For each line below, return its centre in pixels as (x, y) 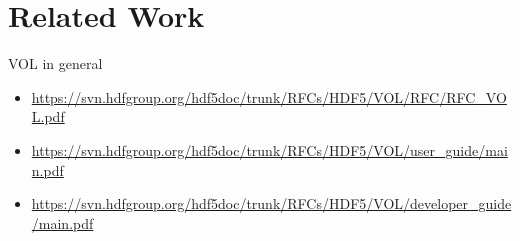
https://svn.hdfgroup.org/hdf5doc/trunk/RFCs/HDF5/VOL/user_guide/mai (269, 149)
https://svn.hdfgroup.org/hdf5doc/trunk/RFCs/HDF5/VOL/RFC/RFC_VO (269, 96)
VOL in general (55, 63)
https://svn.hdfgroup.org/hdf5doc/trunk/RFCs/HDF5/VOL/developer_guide (271, 203)
